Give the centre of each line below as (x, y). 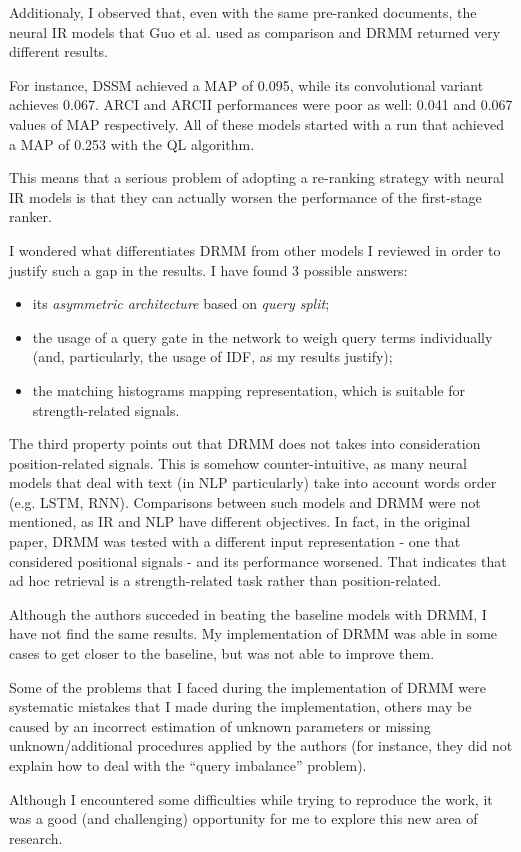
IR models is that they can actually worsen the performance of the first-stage (245, 196)
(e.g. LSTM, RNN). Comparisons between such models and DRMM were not (245, 501)
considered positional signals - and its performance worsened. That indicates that (258, 560)
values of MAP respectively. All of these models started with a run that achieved (256, 123)
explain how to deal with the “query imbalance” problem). (188, 765)
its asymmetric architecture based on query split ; (181, 303)
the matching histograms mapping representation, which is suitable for (249, 389)
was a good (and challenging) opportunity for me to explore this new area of (243, 818)
